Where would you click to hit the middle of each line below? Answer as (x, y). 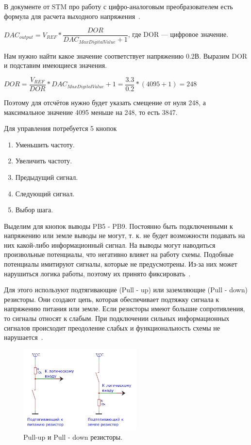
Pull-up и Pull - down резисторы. (73, 437)
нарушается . (24, 337)
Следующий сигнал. (45, 193)
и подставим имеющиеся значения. (56, 65)
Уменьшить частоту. (45, 144)
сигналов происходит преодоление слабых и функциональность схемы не (112, 327)
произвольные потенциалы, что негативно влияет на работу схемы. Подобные (119, 254)
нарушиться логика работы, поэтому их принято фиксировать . (97, 273)
